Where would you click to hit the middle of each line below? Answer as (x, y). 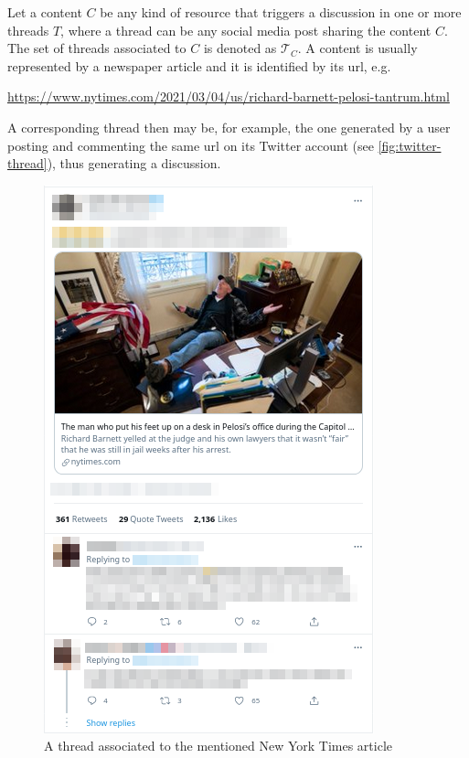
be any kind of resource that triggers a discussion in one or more (281, 12)
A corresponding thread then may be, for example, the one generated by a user (229, 127)
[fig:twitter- (410, 145)
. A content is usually (357, 48)
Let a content (45, 12)
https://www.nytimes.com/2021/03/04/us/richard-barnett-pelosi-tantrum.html (229, 96)
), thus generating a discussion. (134, 163)
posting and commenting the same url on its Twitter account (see (191, 145)
